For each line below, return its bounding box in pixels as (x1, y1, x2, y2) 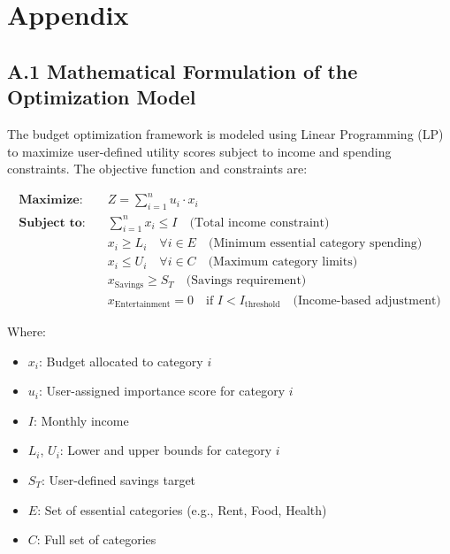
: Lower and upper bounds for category (59, 441, 272, 459)
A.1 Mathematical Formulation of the (7, 57, 358, 84)
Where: (7, 321, 46, 340)
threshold (244, 300, 280, 310)
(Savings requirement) (186, 274, 307, 288)
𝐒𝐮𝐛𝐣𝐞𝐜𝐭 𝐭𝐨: (19, 216, 86, 229)
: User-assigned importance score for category (38, 381, 286, 400)
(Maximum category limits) (208, 256, 358, 269)
